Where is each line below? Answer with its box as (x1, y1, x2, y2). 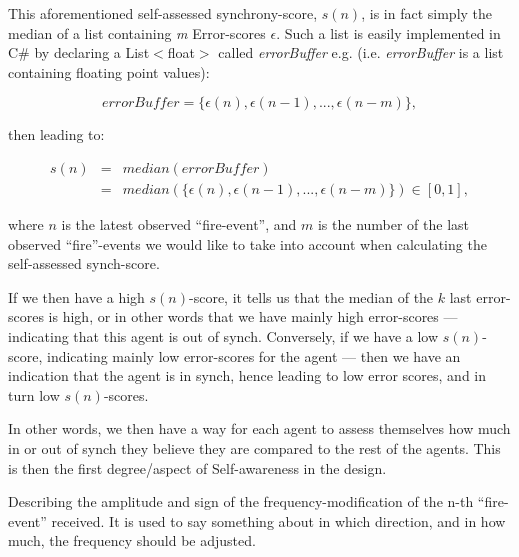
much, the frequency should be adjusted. (8, 530, 256, 551)
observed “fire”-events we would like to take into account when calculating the (8, 233, 487, 254)
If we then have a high (8, 286, 145, 307)
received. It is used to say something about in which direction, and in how (51, 510, 506, 531)
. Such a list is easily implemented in (276, 22, 501, 43)
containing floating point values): (8, 61, 210, 82)
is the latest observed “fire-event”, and (61, 214, 297, 235)
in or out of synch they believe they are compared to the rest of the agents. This (8, 437, 501, 458)
